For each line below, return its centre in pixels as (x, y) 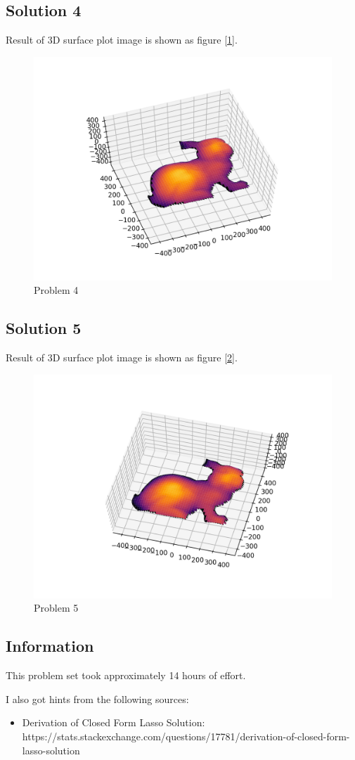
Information (50, 646)
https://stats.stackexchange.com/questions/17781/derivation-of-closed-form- (186, 736)
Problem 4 (56, 290)
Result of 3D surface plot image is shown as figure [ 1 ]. (122, 40)
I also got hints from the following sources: (97, 698)
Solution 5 (44, 328)
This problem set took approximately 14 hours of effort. (126, 675)
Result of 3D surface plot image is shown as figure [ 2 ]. (122, 358)
